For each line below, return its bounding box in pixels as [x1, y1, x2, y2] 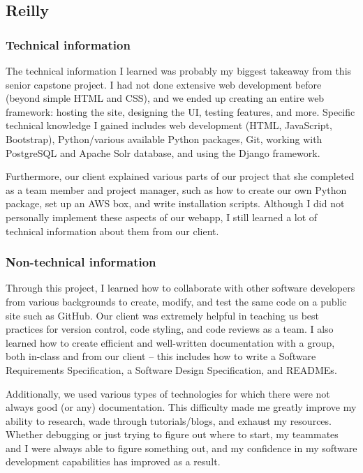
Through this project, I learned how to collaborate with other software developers [6, 280, 355, 295]
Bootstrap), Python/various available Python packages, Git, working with [6, 131, 323, 146]
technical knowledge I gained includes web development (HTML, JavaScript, [6, 118, 332, 133]
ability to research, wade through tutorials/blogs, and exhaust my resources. [6, 413, 332, 428]
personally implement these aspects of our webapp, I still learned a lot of [6, 209, 318, 224]
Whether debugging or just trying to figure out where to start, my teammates [6, 427, 339, 442]
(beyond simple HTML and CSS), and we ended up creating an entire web [6, 91, 325, 105]
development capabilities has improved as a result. [6, 454, 221, 469]
